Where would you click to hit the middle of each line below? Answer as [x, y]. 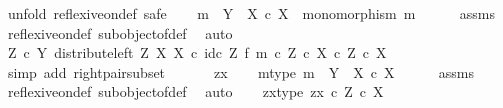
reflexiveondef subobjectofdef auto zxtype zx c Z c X [195, 91]
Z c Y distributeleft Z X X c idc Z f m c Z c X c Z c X [197, 52]
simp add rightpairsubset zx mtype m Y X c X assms [241, 71]
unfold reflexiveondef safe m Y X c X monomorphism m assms [251, 13]
